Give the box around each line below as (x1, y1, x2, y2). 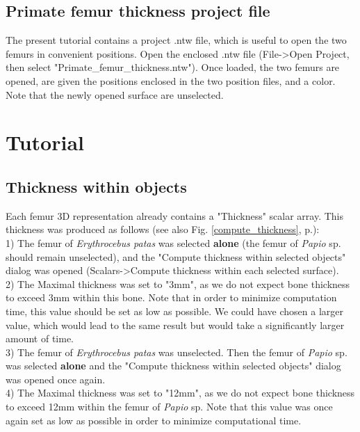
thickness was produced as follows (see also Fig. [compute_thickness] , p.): (6, 222, 320, 237)
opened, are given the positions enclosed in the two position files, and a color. (6, 73, 336, 88)
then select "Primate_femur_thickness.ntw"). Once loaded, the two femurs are (6, 60, 340, 74)
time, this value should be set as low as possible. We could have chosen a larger (6, 303, 343, 318)
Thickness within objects (6, 175, 187, 197)
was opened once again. (6, 371, 106, 386)
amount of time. (6, 331, 74, 346)
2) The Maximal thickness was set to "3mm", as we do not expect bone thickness (6, 276, 350, 291)
